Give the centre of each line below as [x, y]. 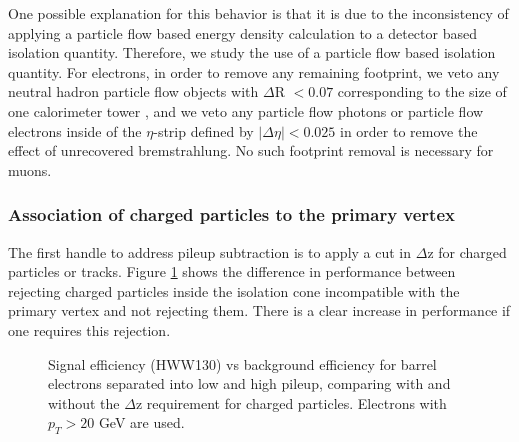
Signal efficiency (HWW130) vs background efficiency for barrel [242, 363]
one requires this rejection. [89, 329]
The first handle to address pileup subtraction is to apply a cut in [210, 251]
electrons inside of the [75, 130]
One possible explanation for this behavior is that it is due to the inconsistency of [258, 13]
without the [84, 402]
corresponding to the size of [422, 91]
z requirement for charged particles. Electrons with [291, 402]
